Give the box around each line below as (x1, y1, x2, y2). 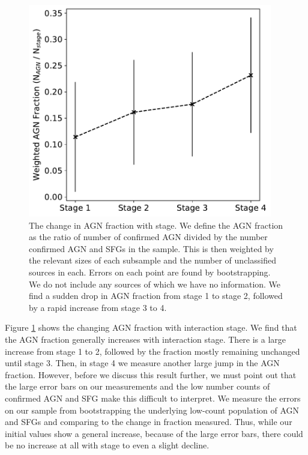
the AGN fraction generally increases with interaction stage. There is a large (5, 333, 286, 345)
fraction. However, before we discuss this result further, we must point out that (5, 368, 297, 381)
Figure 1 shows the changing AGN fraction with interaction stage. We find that (5, 321, 297, 334)
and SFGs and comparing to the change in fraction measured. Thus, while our (5, 415, 292, 428)
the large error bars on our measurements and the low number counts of (5, 380, 270, 393)
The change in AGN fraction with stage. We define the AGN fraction (29, 218, 283, 231)
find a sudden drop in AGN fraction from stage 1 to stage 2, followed (29, 289, 283, 302)
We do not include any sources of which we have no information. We (29, 277, 281, 290)
